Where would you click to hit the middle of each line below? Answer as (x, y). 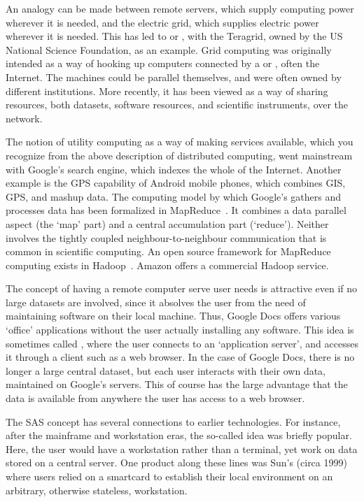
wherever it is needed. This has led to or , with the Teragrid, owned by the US (174, 36)
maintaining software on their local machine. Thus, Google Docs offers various (173, 316)
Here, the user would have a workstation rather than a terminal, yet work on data (182, 449)
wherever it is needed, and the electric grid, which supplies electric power (162, 22)
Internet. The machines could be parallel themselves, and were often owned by (174, 77)
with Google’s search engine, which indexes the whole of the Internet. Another (174, 169)
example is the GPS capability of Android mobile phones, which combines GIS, (176, 183)
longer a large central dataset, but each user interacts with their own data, (166, 370)
